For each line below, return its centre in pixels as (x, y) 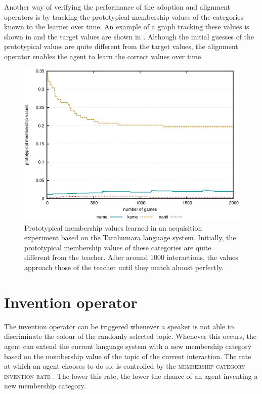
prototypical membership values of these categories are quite (118, 247)
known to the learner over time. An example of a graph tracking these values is (127, 27)
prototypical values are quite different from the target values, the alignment (121, 46)
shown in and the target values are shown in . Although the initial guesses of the (129, 36)
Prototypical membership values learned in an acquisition (113, 227)
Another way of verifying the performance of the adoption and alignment (117, 7)
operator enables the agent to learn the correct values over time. (104, 56)
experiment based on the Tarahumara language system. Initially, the (130, 237)
